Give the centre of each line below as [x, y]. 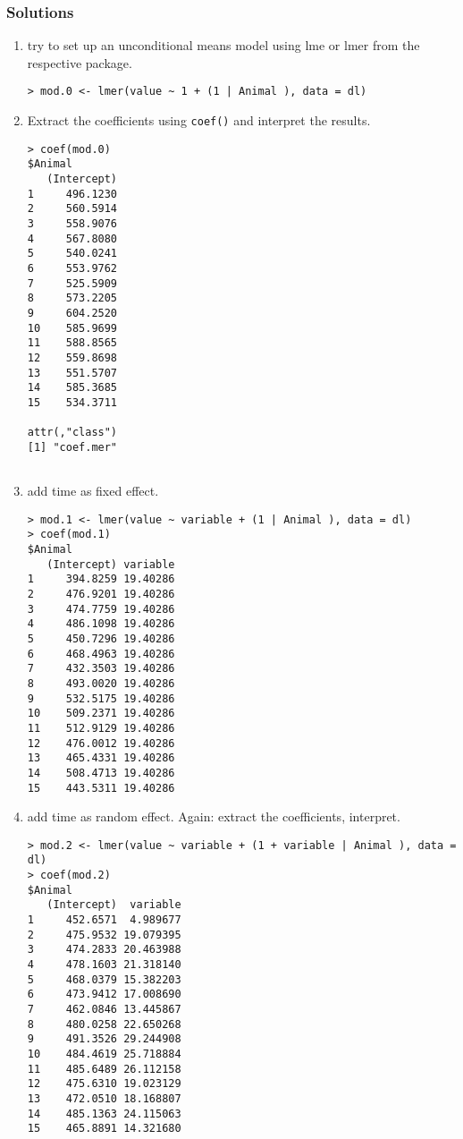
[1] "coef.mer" [72, 447]
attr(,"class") [72, 433]
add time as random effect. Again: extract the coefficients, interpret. [214, 816]
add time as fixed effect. [93, 491]
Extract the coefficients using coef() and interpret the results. [199, 120]
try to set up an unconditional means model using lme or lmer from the [223, 45]
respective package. [80, 62]
